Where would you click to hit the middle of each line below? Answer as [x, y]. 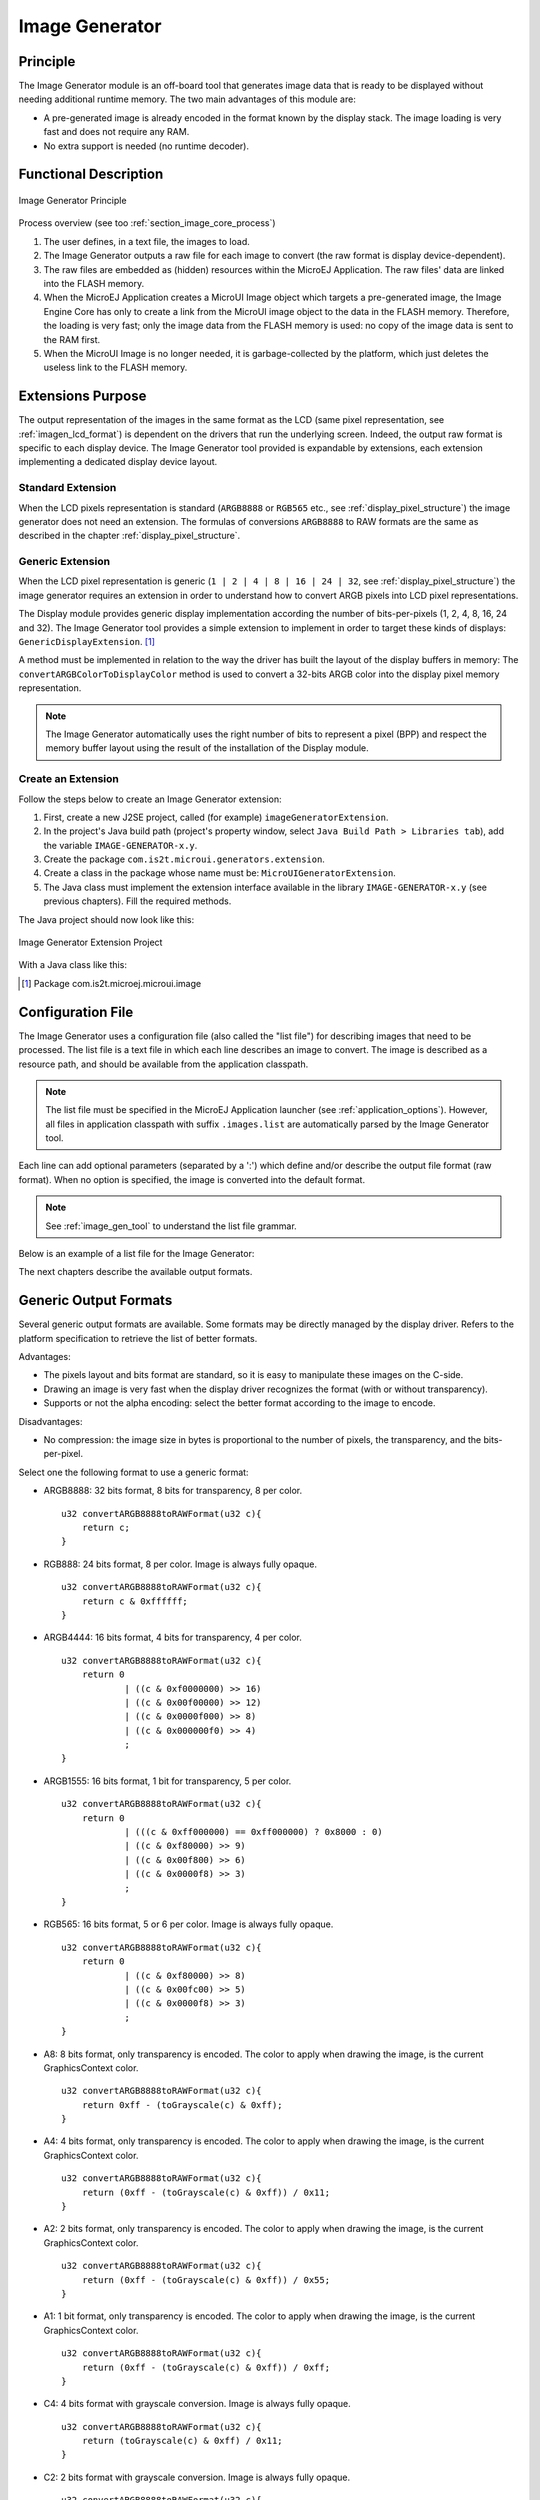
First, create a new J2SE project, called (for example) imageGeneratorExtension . [216, 817]
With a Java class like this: [72, 965]
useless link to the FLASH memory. [115, 367]
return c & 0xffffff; [135, 1601]
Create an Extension [69, 779]
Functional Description [91, 174]
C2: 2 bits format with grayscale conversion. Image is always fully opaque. [197, 2477]
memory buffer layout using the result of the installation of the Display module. [207, 748]
